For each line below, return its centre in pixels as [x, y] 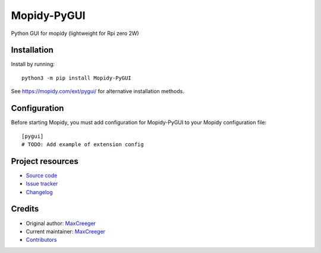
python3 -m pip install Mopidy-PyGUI [77, 78]
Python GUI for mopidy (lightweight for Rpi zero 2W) [75, 33]
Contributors [41, 240]
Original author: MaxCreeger [61, 223]
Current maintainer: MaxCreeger [66, 231]
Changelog [39, 192]
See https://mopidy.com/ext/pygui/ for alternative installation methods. [97, 91]
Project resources [45, 161]
